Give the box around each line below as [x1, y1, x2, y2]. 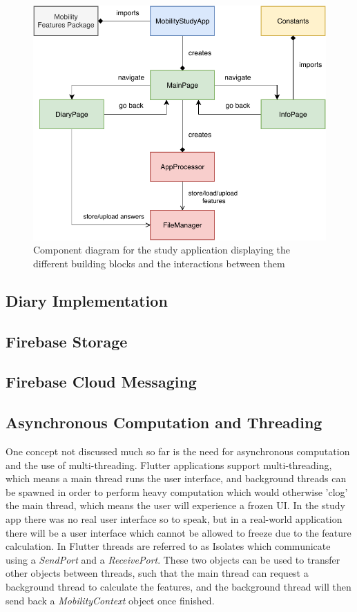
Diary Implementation [6, 289, 168, 311]
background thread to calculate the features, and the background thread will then [6, 579, 351, 593]
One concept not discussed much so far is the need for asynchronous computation [6, 443, 350, 458]
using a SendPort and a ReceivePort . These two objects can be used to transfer [6, 552, 340, 566]
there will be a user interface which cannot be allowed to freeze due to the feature [6, 525, 351, 539]
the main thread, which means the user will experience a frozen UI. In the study [6, 498, 345, 513]
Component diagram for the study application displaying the [33, 242, 291, 257]
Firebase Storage [6, 330, 128, 352]
